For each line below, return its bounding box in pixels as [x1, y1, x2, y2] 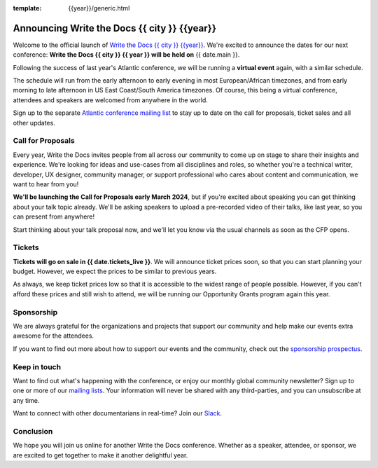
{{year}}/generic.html [68, 4, 130, 12]
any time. [13, 396, 40, 404]
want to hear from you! [13, 179, 79, 188]
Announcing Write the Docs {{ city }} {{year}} [13, 22, 217, 34]
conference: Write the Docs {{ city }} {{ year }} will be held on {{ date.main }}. [13, 50, 240, 59]
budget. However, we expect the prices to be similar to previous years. [13, 267, 217, 276]
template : [13, 4, 42, 12]
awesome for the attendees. [13, 331, 94, 340]
